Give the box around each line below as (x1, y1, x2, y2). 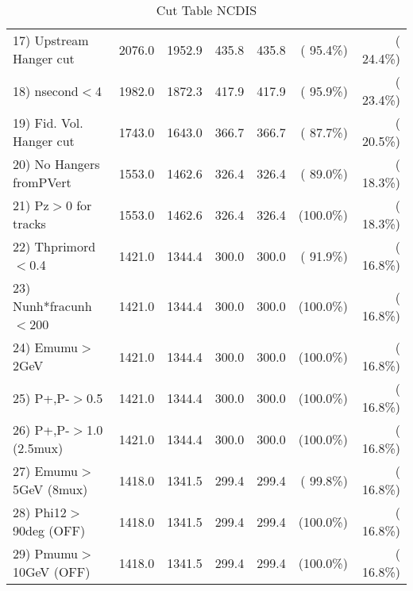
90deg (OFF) (13, 521, 86, 539)
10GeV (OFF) (13, 562, 91, 581)
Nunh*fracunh (13, 297, 92, 315)
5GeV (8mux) (13, 480, 88, 498)
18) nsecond (13, 81, 79, 100)
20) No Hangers (13, 155, 100, 173)
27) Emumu (13, 462, 79, 480)
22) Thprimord (13, 237, 96, 255)
